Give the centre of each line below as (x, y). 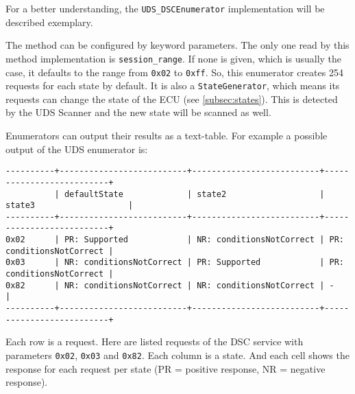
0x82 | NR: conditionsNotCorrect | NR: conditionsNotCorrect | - (170, 285)
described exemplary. (49, 22)
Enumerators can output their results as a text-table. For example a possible (167, 135)
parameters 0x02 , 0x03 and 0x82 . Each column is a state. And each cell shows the (177, 355)
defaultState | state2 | (194, 194)
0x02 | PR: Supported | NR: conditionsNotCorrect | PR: (175, 240)
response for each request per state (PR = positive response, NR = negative (166, 368)
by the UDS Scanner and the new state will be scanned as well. (138, 112)
